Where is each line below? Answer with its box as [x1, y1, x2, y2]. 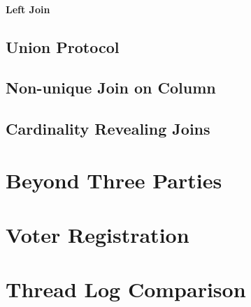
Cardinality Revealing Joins [6, 118, 210, 140]
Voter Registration [6, 220, 189, 249]
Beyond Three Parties [6, 165, 222, 194]
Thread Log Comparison [6, 275, 246, 304]
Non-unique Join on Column [6, 77, 216, 98]
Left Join [6, 1, 50, 16]
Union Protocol [6, 36, 120, 57]
